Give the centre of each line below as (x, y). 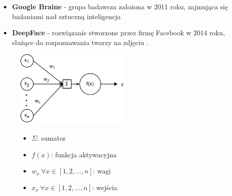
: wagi (102, 171)
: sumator (51, 138)
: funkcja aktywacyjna (84, 154)
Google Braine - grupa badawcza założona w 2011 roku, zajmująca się (120, 6)
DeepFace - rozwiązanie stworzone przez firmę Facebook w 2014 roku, (118, 33)
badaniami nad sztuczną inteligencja (66, 16)
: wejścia (105, 187)
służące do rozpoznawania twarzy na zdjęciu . (80, 42)
